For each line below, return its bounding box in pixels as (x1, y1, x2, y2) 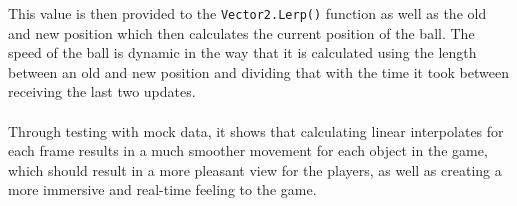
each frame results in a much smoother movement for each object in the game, (8, 140, 488, 161)
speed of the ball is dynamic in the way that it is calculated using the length (8, 42, 477, 63)
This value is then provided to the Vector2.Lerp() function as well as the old (8, 3, 487, 23)
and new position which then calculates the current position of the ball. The (8, 22, 475, 43)
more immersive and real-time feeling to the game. (8, 179, 317, 200)
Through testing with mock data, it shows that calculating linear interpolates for (8, 120, 504, 141)
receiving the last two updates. (8, 81, 196, 102)
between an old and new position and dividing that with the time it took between (8, 61, 509, 82)
